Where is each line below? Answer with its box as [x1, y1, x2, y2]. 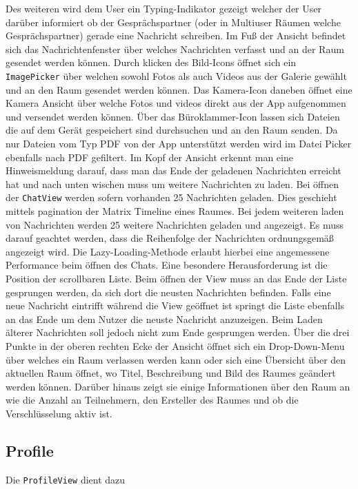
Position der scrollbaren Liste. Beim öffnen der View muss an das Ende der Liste [6, 271, 347, 285]
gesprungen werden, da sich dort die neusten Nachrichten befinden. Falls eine [6, 284, 331, 299]
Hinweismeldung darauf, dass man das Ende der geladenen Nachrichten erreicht [6, 163, 341, 178]
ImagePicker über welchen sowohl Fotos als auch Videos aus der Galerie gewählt [6, 68, 347, 83]
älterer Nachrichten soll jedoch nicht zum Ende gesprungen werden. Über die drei [6, 325, 350, 340]
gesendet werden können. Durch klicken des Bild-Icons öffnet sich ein [6, 55, 297, 70]
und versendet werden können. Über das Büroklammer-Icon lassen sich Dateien [6, 109, 340, 123]
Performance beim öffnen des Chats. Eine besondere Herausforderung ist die [6, 258, 328, 272]
